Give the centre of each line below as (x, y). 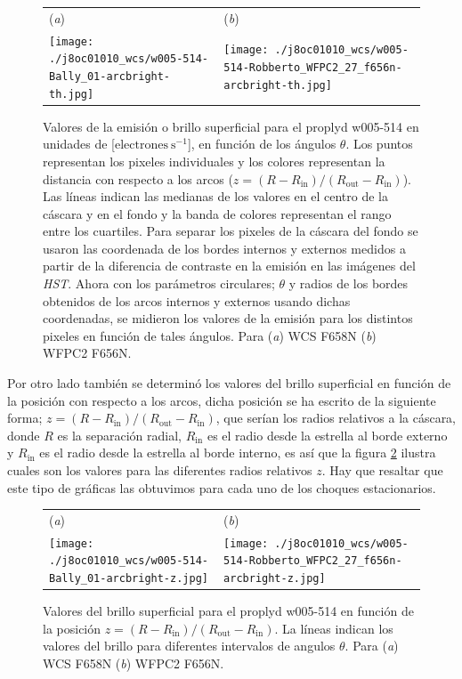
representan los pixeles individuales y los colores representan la (214, 161)
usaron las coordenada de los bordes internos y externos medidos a (224, 248)
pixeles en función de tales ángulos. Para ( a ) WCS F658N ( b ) (210, 335)
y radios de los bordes (349, 283)
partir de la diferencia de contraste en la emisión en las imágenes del (229, 266)
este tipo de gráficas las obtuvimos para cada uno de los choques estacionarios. (222, 487)
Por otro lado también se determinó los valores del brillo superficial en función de (229, 383)
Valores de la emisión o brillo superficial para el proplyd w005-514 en (231, 126)
